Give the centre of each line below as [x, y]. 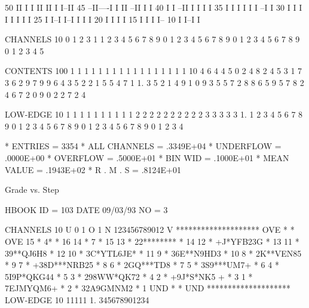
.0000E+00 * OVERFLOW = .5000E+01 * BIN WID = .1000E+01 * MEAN [147, 157]
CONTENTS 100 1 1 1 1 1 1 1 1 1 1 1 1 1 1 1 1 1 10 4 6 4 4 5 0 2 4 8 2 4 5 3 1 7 [154, 71]
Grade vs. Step [32, 190]
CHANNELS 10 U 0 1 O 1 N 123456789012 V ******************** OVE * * [150, 230]
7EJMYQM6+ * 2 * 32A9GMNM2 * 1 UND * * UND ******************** [148, 288]
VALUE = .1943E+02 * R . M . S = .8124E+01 [93, 169]
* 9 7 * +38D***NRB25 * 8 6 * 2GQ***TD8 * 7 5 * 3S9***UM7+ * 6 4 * [142, 265]
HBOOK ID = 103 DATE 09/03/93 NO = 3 [86, 209]
